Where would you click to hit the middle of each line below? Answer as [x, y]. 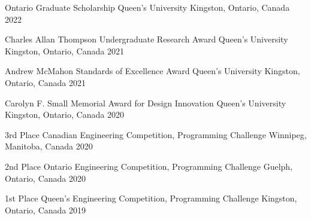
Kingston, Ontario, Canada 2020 [64, 114]
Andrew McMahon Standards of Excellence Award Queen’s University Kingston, [153, 71]
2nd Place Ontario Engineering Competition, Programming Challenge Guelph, [149, 166]
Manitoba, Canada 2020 [49, 146]
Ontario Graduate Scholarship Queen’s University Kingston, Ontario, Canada [147, 7]
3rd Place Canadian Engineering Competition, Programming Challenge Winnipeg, [156, 134]
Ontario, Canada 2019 [46, 210]
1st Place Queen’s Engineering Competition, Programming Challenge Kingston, [151, 198]
